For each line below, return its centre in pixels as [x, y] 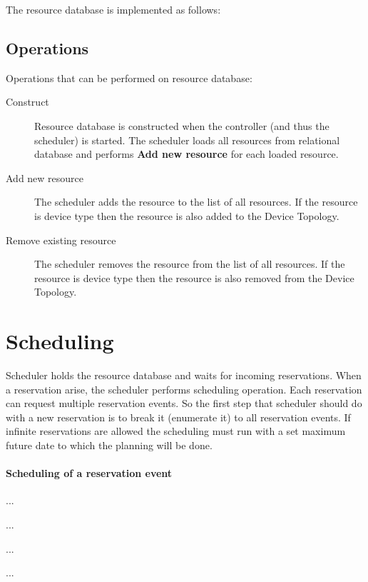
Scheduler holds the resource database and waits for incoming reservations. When [184, 375]
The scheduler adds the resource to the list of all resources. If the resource [196, 202]
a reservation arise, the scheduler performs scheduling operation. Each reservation [184, 389]
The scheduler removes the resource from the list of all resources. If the [190, 264]
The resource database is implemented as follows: [113, 9]
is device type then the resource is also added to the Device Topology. [187, 215]
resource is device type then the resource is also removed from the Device [194, 277]
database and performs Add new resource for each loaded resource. [186, 154]
